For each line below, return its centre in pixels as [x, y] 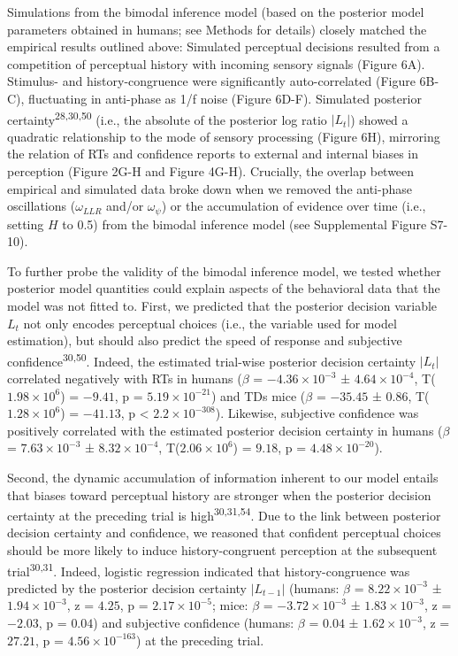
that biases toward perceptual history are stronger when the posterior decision [219, 494]
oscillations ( [42, 206]
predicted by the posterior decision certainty [127, 587]
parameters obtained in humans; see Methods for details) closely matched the [217, 29]
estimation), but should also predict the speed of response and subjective [205, 340]
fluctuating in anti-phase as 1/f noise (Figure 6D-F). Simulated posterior [225, 98]
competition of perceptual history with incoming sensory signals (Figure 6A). [216, 63]
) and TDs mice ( [258, 395]
